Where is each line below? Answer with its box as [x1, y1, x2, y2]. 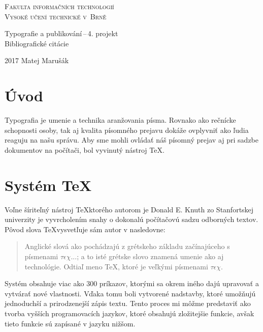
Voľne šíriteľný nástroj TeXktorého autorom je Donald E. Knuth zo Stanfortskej [5, 204, 254, 214]
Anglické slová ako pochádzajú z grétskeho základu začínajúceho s [24, 241, 230, 252]
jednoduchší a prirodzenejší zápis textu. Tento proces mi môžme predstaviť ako [5, 298, 251, 309]
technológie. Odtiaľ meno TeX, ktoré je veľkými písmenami [24, 261, 208, 271]
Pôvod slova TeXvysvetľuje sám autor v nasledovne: [5, 224, 166, 234]
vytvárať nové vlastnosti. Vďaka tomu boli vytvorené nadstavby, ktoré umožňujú [5, 288, 256, 298]
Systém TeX [5, 174, 92, 195]
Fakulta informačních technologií [5, 1, 114, 11]
